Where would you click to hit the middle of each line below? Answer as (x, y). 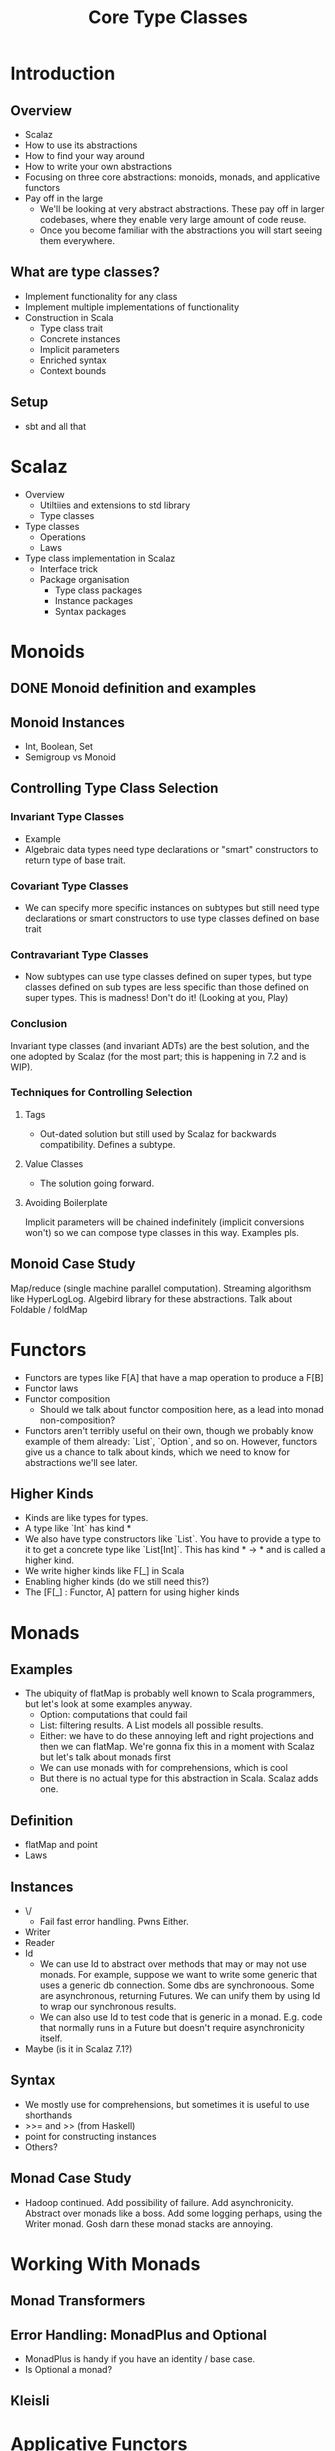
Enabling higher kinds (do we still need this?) (117, 1582)
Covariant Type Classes (69, 886)
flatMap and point (61, 1845)
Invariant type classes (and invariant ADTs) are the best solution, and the (160, 1045)
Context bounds (73, 370)
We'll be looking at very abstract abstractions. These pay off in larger (182, 209)
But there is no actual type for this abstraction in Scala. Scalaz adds (179, 1778)
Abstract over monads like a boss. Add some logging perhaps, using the (173, 2213)
